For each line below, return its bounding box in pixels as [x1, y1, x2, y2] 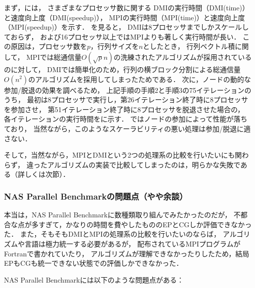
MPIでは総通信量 [26, 51, 82, 62]
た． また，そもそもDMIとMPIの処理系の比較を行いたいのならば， [4, 229, 221, 239]
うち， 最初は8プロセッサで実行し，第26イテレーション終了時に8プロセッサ [4, 94, 249, 105]
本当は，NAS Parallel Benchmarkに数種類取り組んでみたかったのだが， [4, 209, 232, 220]
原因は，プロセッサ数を [10, 41, 87, 51]
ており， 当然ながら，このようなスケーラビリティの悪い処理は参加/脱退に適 [4, 123, 251, 133]
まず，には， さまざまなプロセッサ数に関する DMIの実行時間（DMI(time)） [4, 2, 249, 12]
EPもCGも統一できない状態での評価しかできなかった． [4, 258, 183, 268]
